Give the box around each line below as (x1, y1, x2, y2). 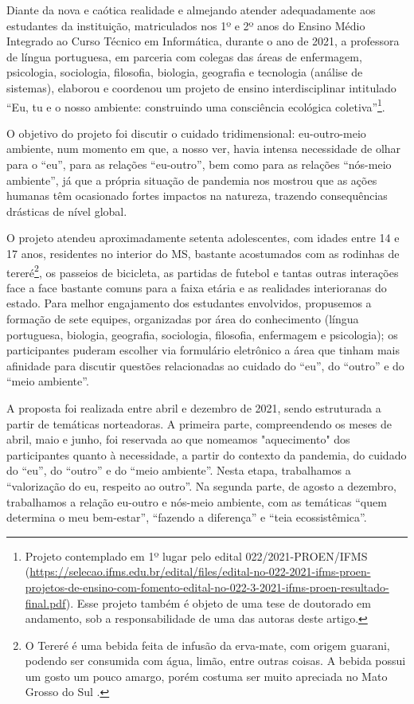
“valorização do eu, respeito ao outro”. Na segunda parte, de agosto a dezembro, (6, 477, 396, 494)
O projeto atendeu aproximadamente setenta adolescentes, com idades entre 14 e (6, 229, 400, 246)
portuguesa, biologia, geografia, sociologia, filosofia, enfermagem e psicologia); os (6, 326, 398, 342)
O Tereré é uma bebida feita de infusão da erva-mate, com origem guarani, (25, 636, 390, 653)
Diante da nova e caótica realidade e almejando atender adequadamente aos (6, 2, 376, 18)
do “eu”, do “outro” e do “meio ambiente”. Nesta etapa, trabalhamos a (6, 462, 351, 479)
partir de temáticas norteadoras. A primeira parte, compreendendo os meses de (6, 415, 393, 432)
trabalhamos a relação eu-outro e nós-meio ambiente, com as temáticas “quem (6, 493, 387, 510)
